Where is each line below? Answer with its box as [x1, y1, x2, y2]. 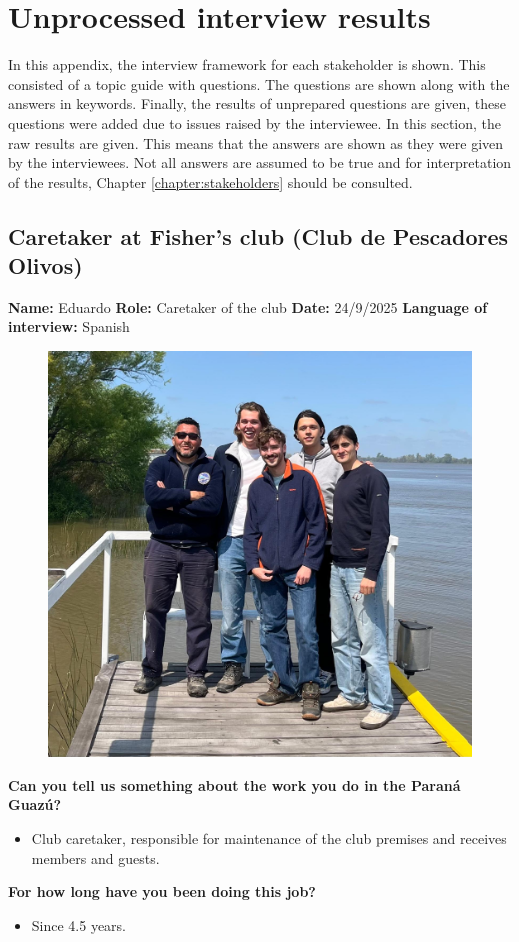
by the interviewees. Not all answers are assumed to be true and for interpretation [8, 152, 512, 173]
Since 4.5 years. [31, 914, 127, 935]
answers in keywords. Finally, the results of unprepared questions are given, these [8, 93, 507, 114]
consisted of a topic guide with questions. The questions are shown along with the [8, 73, 510, 94]
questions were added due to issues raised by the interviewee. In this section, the [8, 112, 502, 133]
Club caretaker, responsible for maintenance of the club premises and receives [31, 828, 507, 849]
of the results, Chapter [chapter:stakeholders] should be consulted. [8, 171, 413, 192]
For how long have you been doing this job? [8, 881, 316, 902]
